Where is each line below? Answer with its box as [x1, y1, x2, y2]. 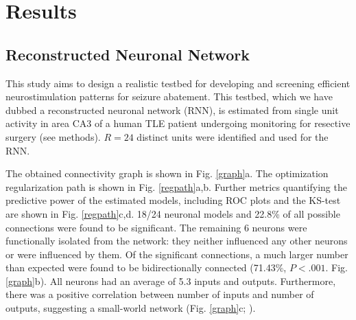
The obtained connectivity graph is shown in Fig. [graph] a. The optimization [5, 166, 329, 181]
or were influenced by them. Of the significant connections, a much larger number [5, 247, 348, 261]
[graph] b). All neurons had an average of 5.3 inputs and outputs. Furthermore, [5, 273, 336, 288]
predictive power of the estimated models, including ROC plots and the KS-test [5, 193, 341, 207]
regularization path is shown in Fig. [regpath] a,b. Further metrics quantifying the [5, 179, 347, 194]
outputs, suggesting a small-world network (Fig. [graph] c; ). [5, 301, 256, 315]
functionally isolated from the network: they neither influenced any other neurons [5, 233, 348, 248]
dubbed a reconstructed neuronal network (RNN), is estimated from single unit [5, 102, 339, 117]
